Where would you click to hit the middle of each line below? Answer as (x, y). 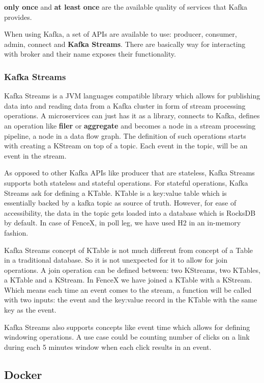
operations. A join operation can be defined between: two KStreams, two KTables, (132, 270)
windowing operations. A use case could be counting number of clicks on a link (127, 337)
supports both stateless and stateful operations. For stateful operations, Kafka (126, 182)
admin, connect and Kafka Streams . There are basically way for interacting (125, 44)
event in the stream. (35, 155)
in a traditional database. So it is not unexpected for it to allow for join (116, 260)
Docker (23, 374)
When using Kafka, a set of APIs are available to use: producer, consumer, (121, 34)
